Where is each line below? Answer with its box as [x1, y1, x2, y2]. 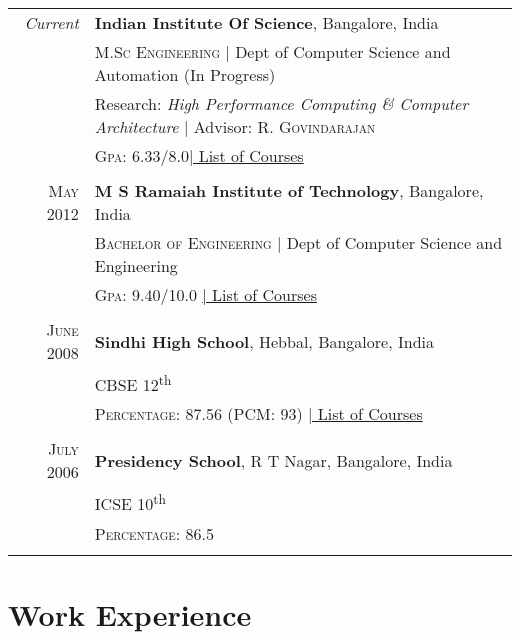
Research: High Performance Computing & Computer [94, 92, 469, 115]
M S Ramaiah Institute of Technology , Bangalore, [94, 179, 484, 202]
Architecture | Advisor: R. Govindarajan [94, 115, 376, 138]
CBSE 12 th [94, 370, 172, 397]
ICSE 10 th [94, 489, 166, 516]
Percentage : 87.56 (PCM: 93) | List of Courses [94, 402, 423, 426]
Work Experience [8, 593, 252, 634]
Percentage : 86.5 [94, 521, 215, 545]
